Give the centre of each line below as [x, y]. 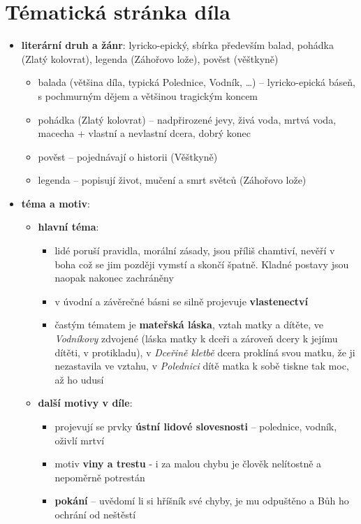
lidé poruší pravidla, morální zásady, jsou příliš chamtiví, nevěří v [195, 250]
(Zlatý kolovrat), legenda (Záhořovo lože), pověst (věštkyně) [150, 58]
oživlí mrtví [80, 440]
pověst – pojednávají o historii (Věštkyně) [128, 156]
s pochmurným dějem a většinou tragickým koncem [148, 95]
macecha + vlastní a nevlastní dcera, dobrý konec [144, 133]
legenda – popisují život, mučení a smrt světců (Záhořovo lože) [172, 180]
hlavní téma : [68, 227]
